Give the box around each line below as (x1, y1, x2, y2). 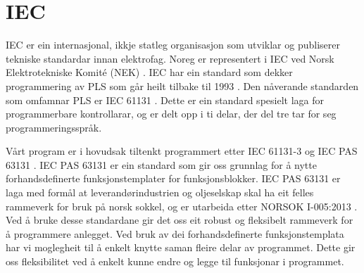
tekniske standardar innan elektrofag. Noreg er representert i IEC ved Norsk (6, 51, 334, 65)
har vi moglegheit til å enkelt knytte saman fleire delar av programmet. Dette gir (6, 240, 356, 255)
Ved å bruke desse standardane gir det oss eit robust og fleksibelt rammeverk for (6, 212, 353, 227)
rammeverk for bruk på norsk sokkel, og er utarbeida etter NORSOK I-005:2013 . (6, 198, 358, 213)
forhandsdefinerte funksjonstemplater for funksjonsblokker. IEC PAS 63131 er (6, 171, 341, 186)
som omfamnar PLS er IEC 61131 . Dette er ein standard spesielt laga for (6, 92, 324, 107)
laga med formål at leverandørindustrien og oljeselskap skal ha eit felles (6, 185, 314, 200)
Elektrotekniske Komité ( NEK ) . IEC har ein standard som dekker (6, 65, 293, 80)
